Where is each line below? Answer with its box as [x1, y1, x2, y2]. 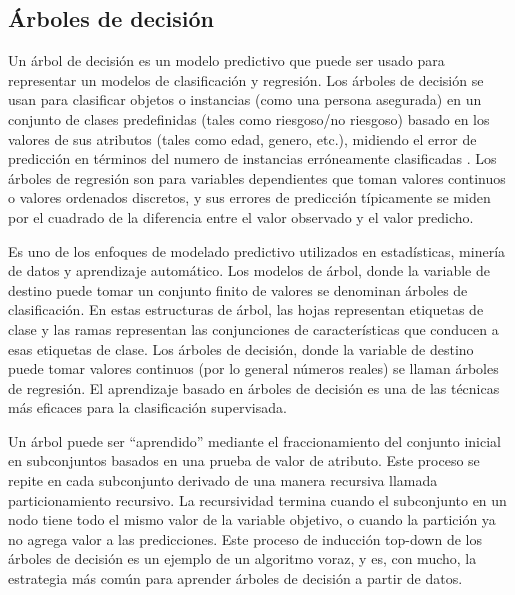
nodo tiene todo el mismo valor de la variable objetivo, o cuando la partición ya [8, 509, 496, 530]
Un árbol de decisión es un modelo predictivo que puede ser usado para [8, 50, 445, 71]
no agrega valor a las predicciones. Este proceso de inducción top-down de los [8, 528, 482, 549]
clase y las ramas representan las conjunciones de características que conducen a [8, 318, 499, 339]
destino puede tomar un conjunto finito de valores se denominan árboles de [8, 279, 468, 300]
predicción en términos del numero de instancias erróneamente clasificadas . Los [8, 148, 497, 169]
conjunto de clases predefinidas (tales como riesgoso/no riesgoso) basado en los [8, 108, 490, 129]
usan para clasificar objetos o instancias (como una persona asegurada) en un [8, 89, 482, 110]
